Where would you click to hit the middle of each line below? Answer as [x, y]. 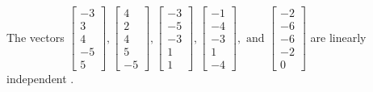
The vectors [36, 37]
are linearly [338, 37]
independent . [40, 79]
